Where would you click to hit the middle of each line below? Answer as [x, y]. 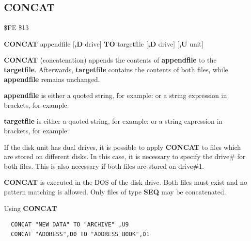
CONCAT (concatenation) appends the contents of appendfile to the [110, 60]
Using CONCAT [31, 208]
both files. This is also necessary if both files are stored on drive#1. [104, 166]
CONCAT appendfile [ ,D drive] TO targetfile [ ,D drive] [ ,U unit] [104, 43]
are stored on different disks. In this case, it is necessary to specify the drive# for [125, 156]
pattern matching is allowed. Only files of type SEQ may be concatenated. [115, 191]
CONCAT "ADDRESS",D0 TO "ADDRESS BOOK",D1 [80, 234]
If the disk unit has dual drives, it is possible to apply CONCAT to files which [123, 147]
